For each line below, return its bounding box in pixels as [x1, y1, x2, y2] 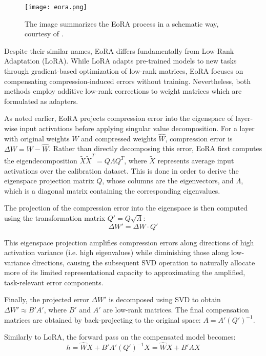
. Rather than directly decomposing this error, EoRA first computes [49, 143, 262, 154]
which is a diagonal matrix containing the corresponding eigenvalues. [4, 185, 220, 196]
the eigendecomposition [4, 155, 77, 165]
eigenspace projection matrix [4, 175, 94, 186]
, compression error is [165, 133, 233, 143]
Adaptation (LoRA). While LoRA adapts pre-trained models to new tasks [4, 55, 237, 66]
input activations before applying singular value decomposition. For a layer [19, 123, 255, 133]
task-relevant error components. [4, 277, 104, 287]
